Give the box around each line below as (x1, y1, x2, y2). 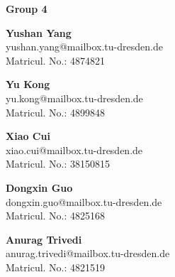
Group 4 (6, 1, 47, 16)
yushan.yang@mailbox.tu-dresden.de (6, 39, 163, 54)
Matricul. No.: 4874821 (6, 53, 106, 67)
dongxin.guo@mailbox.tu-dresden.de (6, 194, 162, 209)
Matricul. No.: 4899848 (6, 104, 106, 119)
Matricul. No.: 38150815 (6, 156, 111, 171)
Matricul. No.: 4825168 (6, 208, 106, 223)
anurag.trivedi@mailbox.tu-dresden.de (6, 246, 170, 261)
